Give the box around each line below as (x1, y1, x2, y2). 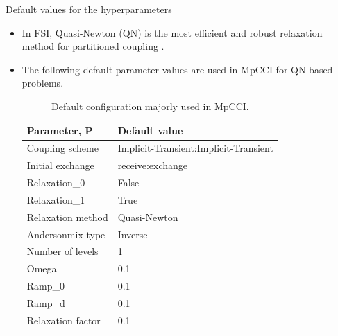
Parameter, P (26, 123, 93, 137)
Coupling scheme (26, 141, 99, 155)
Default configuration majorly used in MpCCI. (51, 98, 249, 113)
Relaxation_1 (26, 192, 85, 206)
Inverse (117, 227, 148, 241)
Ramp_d (26, 296, 65, 310)
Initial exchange (26, 158, 94, 173)
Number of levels (26, 244, 99, 258)
